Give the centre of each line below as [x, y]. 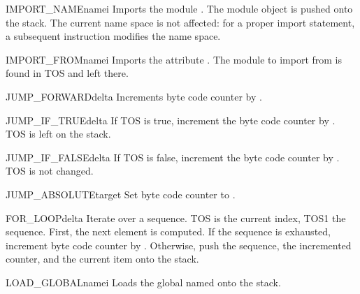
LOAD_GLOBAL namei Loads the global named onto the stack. [143, 282]
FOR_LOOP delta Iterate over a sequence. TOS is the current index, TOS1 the [176, 218]
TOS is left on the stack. [58, 134]
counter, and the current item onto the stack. [102, 259]
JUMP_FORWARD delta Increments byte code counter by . [134, 96]
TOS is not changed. [50, 171]
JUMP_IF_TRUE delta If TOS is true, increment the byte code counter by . [171, 120]
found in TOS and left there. [67, 73]
